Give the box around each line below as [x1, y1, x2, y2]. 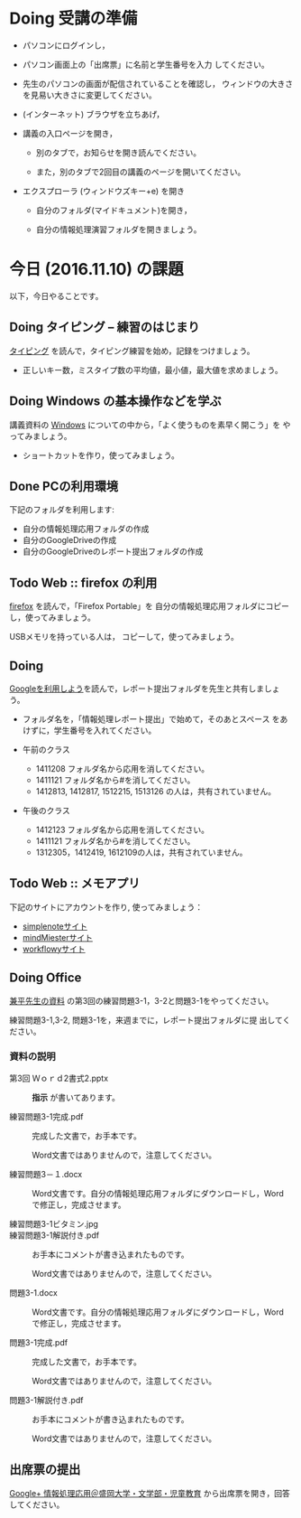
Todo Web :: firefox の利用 [9, 575, 158, 590]
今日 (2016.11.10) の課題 [9, 259, 185, 280]
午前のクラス [22, 744, 70, 754]
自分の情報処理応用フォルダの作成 [22, 523, 150, 534]
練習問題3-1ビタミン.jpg [9, 1218, 99, 1229]
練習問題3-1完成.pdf [9, 1110, 84, 1121]
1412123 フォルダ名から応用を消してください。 [35, 824, 210, 835]
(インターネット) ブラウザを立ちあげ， [22, 108, 165, 119]
